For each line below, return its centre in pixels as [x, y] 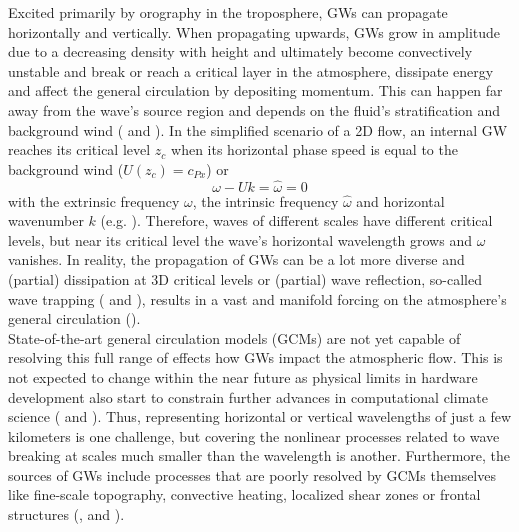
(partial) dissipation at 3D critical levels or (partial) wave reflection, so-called [245, 278]
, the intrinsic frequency [265, 200]
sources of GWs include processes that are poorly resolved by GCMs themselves [252, 474]
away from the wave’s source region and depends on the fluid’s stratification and [254, 109]
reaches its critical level [79, 149]
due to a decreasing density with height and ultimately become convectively [240, 51]
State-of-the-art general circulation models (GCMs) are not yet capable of [234, 337]
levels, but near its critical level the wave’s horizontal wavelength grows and [240, 239]
